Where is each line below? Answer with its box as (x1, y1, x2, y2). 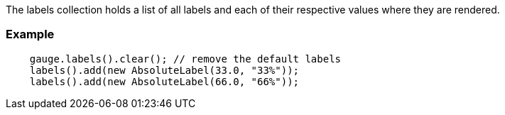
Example (6, 27, 55, 42)
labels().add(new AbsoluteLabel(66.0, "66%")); (29, 75, 300, 87)
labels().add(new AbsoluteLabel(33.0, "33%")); (29, 64, 300, 76)
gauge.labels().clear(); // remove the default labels (29, 53, 342, 65)
